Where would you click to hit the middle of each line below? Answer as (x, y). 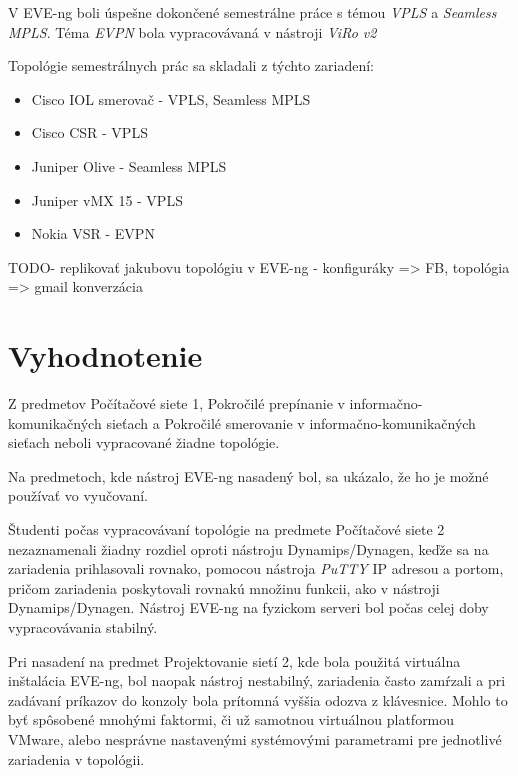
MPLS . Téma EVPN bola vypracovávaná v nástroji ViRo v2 (192, 31)
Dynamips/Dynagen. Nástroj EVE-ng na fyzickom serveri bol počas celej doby (248, 607)
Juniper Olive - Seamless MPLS (129, 165)
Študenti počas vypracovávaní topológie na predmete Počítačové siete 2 (226, 529)
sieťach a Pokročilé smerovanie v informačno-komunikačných (291, 422)
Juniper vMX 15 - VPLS (107, 199)
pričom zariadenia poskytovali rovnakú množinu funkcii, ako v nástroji (224, 587)
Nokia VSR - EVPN (93, 233)
